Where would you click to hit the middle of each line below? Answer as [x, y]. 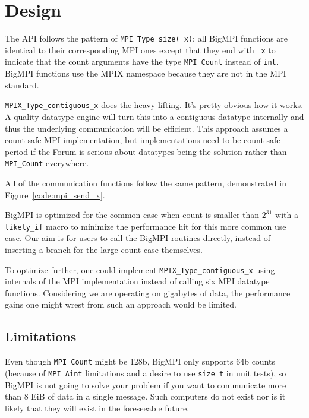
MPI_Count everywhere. [47, 163]
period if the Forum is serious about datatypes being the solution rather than [146, 151]
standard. [22, 85]
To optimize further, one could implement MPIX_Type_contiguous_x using [140, 269]
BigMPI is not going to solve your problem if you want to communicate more [146, 384]
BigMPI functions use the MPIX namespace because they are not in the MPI [146, 73]
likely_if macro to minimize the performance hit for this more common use [146, 226]
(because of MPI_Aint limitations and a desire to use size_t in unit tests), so [146, 373]
